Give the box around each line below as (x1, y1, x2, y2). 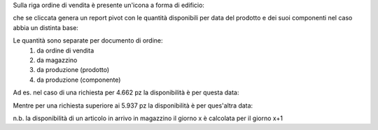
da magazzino (36, 56, 78, 64)
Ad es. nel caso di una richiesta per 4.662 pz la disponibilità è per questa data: (13, 88, 239, 97)
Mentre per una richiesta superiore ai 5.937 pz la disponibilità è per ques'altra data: (13, 101, 253, 110)
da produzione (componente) (36, 75, 121, 84)
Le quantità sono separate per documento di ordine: (13, 36, 164, 45)
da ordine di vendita (36, 46, 94, 55)
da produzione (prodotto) (36, 66, 110, 74)
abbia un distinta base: (13, 23, 78, 31)
